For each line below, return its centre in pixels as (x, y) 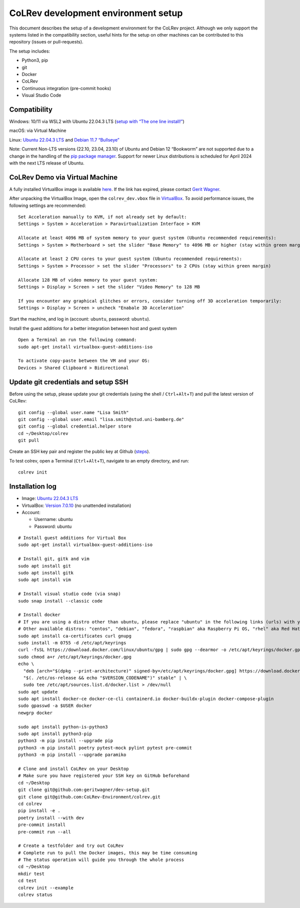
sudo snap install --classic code (60, 601)
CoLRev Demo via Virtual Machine (63, 177)
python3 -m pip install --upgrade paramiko (72, 755)
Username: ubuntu (53, 519)
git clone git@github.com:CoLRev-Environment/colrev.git (89, 797)
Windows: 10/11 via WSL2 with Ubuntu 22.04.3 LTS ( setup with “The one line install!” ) (97, 121)
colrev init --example (46, 888)
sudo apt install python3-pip (55, 734)
